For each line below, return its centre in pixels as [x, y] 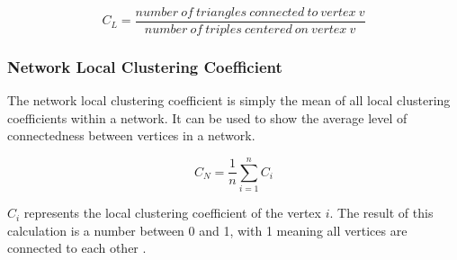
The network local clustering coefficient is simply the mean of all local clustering [229, 100]
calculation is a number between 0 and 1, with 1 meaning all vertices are [207, 230]
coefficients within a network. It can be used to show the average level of [207, 117]
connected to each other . [77, 248]
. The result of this [381, 213]
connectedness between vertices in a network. [131, 135]
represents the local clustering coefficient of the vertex [172, 213]
